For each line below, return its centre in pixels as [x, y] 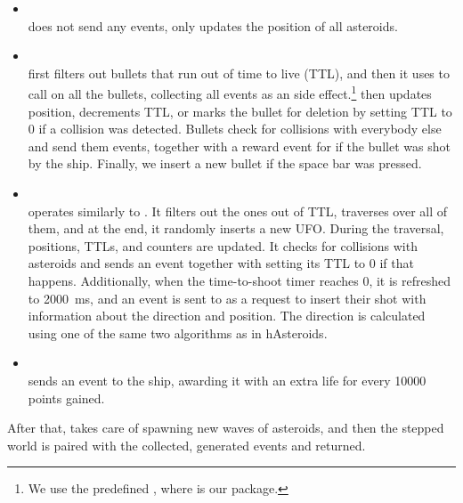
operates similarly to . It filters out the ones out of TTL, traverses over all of [238, 211]
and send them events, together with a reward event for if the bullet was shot [239, 146]
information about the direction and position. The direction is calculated [227, 316]
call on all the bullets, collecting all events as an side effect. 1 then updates [230, 93]
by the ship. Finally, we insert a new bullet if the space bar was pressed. [225, 163]
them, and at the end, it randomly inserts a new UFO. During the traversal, [236, 228]
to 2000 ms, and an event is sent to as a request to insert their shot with [227, 298]
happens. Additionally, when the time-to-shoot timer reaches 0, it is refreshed [240, 280]
